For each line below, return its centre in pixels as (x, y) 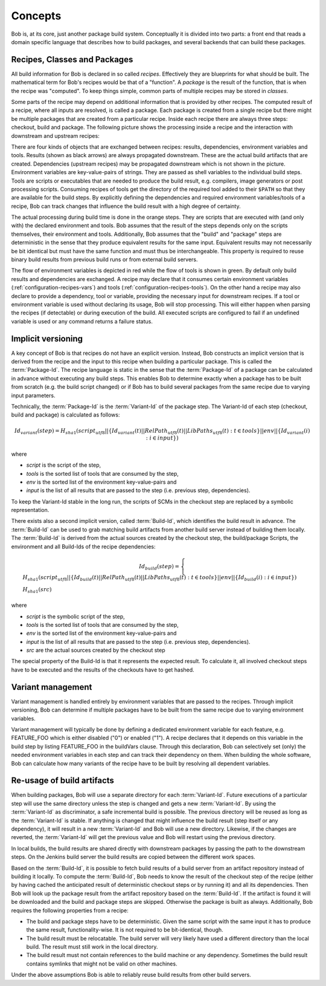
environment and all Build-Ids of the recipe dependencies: (83, 547)
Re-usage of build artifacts (63, 781)
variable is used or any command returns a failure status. (82, 321)
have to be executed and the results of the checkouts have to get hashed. (103, 670)
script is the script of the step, (64, 465)
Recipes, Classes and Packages (72, 60)
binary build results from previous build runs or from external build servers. (104, 259)
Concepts (36, 16)
